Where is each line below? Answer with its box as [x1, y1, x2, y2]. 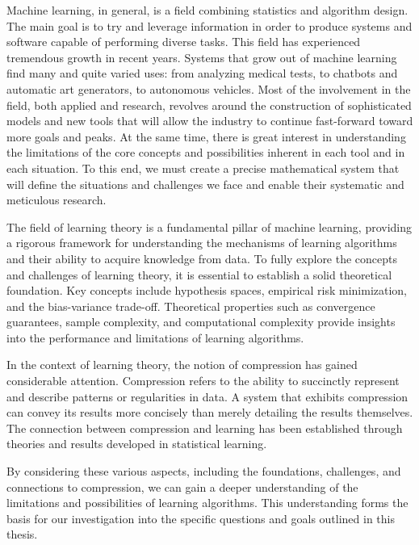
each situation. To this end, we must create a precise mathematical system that [6, 159, 400, 176]
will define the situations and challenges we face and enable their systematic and [6, 175, 404, 192]
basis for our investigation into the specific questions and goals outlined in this [6, 509, 395, 526]
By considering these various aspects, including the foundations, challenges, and [6, 463, 401, 480]
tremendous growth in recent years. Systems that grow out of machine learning [6, 48, 397, 65]
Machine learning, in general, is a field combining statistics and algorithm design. [6, 2, 409, 18]
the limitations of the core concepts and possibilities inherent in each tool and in [6, 144, 405, 161]
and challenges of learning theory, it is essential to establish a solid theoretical [6, 266, 392, 283]
